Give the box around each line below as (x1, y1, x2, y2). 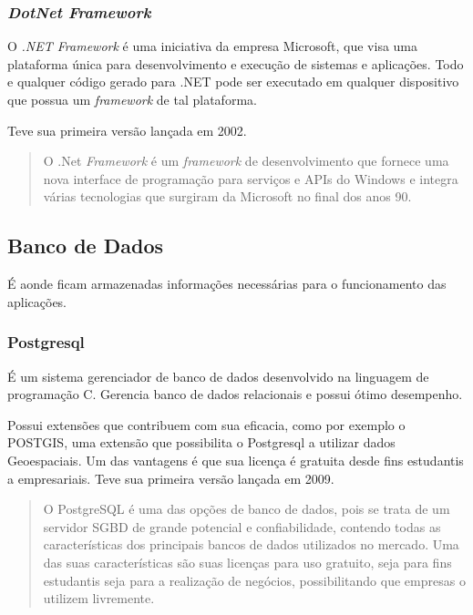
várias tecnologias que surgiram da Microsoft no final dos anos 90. (43, 187, 412, 206)
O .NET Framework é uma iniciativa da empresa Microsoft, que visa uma (7, 36, 418, 56)
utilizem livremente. (43, 589, 155, 608)
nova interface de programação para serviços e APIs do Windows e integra (43, 169, 458, 188)
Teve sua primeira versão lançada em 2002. (7, 120, 247, 139)
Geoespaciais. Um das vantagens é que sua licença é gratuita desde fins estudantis (7, 450, 464, 469)
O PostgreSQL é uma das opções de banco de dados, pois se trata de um (43, 499, 450, 518)
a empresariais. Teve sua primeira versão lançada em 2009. (7, 468, 334, 487)
